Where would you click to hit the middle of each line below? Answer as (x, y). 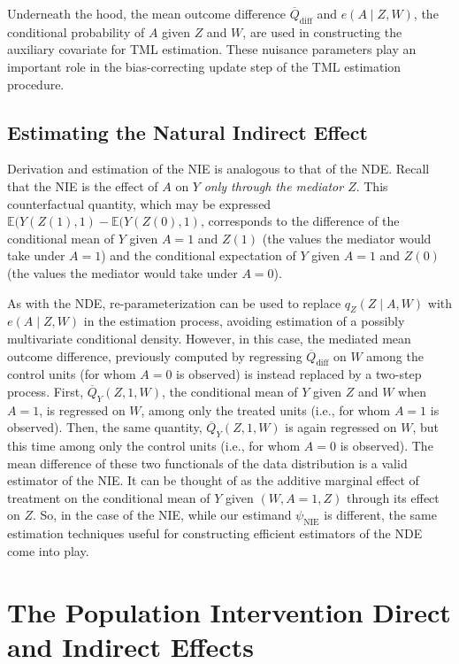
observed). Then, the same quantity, (105, 427)
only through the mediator (274, 185)
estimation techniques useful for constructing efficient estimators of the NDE (215, 533)
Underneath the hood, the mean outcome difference (147, 13)
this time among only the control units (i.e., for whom (154, 446)
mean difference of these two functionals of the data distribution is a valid (207, 463)
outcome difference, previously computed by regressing (155, 355)
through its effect (393, 497)
